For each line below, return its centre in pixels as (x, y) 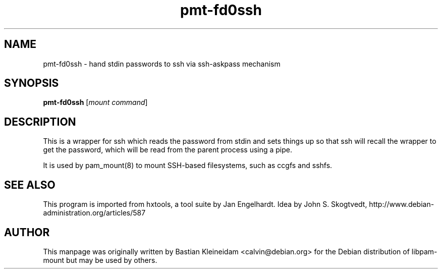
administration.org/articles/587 (94, 213)
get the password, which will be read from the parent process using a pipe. (168, 150)
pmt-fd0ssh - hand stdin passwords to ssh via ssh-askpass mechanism (162, 64)
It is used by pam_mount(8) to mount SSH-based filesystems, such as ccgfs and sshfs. (188, 166)
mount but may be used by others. (100, 260)
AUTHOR (27, 232)
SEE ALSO (30, 185)
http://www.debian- (402, 204)
